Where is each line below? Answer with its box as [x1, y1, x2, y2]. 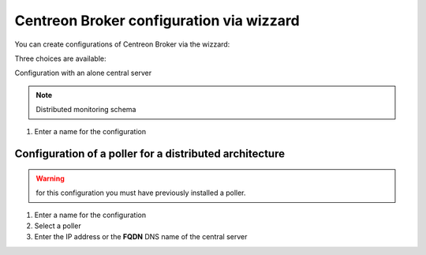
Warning [35, 174, 65, 183]
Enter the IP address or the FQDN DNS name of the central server [34, 232, 248, 242]
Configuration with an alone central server [14, 68, 152, 78]
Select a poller [34, 221, 82, 231]
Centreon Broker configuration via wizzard [14, 12, 300, 29]
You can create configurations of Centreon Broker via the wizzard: [14, 39, 230, 49]
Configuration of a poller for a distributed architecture [14, 147, 286, 161]
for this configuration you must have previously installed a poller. [35, 188, 246, 197]
